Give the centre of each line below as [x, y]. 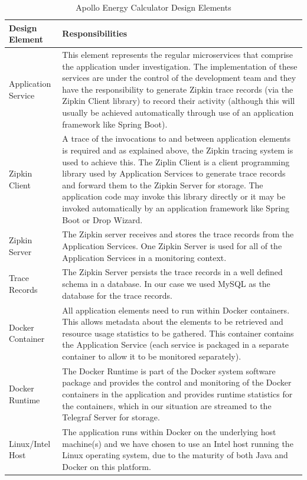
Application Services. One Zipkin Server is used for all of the [172, 246]
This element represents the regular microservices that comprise [178, 55]
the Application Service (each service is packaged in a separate [176, 345]
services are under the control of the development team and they [179, 78]
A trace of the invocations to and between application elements [177, 138]
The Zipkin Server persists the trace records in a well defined [172, 272]
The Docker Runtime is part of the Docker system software [169, 370]
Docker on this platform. [107, 466]
